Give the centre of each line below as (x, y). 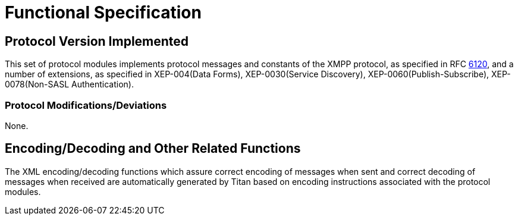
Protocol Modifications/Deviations (86, 105)
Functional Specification (103, 12)
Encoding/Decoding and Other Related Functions (153, 149)
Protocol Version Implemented (97, 41)
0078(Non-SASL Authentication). (69, 84)
